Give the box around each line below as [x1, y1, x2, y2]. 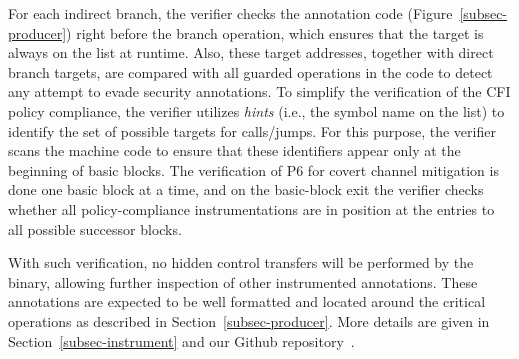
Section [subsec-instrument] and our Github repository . [8, 330, 355, 351]
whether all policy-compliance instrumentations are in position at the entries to [8, 198, 495, 219]
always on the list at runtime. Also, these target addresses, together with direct [8, 42, 494, 63]
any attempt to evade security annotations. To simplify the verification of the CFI [8, 81, 511, 102]
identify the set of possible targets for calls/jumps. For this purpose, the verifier [8, 120, 496, 141]
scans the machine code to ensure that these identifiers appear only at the [8, 140, 461, 161]
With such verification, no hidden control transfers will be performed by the [8, 252, 474, 273]
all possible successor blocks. [8, 218, 182, 239]
